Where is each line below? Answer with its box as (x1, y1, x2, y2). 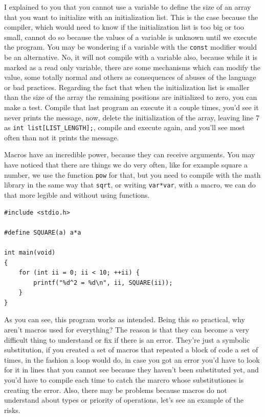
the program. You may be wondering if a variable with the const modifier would (4, 41, 257, 52)
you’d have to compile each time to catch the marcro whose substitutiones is (4, 374, 244, 385)
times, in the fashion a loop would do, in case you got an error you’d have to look (4, 354, 260, 365)
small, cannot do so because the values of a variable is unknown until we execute (4, 31, 257, 42)
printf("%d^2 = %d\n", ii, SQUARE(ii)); (33, 279, 173, 286)
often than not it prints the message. (4, 132, 119, 142)
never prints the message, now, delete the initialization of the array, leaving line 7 (4, 112, 259, 122)
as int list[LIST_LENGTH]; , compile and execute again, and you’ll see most (4, 122, 245, 133)
